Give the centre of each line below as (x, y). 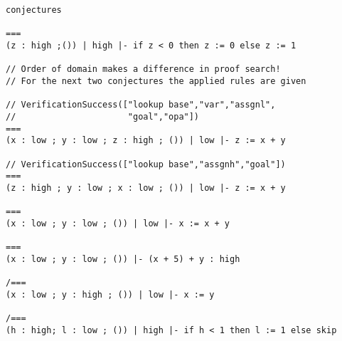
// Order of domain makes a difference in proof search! (143, 69)
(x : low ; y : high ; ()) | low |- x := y (110, 294)
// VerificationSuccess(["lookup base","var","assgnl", (141, 105)
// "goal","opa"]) (103, 116)
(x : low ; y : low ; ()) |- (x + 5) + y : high (123, 259)
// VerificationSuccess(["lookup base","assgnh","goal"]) (146, 164)
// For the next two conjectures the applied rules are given (156, 81)
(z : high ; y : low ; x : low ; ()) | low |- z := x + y (146, 188)
